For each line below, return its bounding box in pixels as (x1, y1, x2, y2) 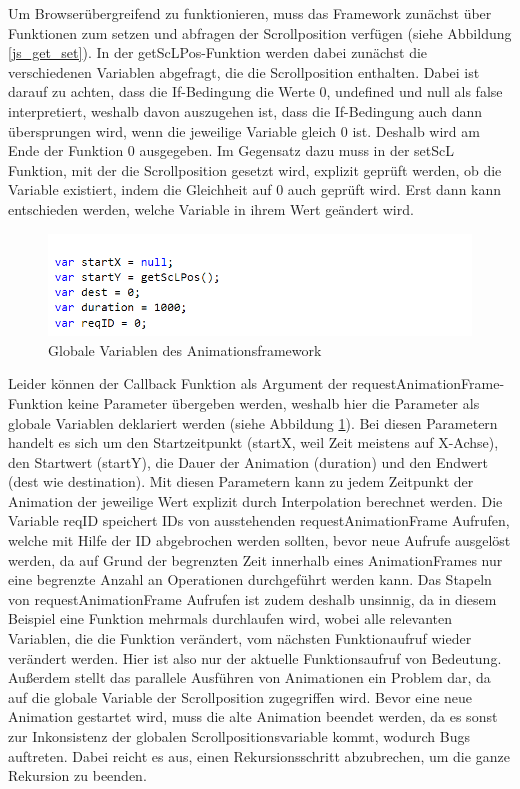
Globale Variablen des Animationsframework (48, 339, 322, 360)
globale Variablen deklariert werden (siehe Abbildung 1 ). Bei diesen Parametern (8, 412, 498, 433)
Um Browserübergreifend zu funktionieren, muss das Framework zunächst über (8, 3, 492, 23)
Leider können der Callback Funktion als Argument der (8, 373, 348, 394)
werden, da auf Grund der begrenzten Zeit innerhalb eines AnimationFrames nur (8, 549, 503, 570)
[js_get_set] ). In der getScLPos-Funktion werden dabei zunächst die (8, 42, 428, 63)
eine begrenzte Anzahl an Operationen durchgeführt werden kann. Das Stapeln (8, 569, 492, 590)
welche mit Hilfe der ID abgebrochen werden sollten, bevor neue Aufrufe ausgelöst (8, 530, 511, 551)
